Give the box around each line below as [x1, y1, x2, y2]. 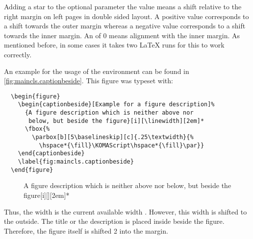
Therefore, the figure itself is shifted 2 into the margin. [4, 225, 168, 236]
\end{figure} [11, 166, 53, 173]
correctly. [4, 49, 32, 59]
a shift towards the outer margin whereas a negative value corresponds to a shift [4, 21, 246, 31]
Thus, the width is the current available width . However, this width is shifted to [4, 206, 247, 216]
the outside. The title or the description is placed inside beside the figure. [4, 216, 225, 226]
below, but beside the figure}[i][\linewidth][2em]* [28, 117, 204, 124]
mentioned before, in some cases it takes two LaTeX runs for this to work [4, 40, 225, 50]
